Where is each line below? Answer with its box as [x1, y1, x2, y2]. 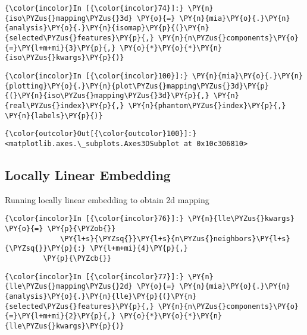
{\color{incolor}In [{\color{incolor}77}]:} [5, 272, 184, 281]
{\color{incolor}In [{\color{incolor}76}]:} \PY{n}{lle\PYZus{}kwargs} [5, 214, 295, 223]
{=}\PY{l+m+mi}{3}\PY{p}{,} [5, 43, 116, 52]
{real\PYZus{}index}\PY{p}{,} [5, 101, 124, 110]
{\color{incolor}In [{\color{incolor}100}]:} [5, 71, 188, 80]
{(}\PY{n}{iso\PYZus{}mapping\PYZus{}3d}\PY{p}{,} [5, 91, 209, 100]
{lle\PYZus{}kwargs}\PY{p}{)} [5, 321, 124, 330]
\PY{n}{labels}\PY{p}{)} [5, 111, 103, 120]
